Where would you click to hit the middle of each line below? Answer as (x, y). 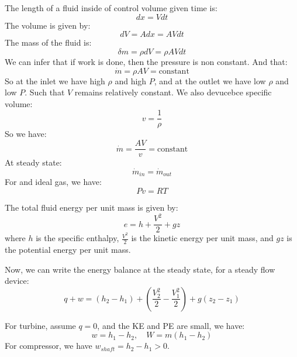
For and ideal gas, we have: (53, 182)
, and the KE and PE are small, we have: (171, 325)
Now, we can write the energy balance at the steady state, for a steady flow (140, 269)
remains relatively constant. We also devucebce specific (173, 92)
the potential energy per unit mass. (68, 250)
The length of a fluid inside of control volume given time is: (111, 8)
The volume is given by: (48, 25)
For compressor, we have (49, 346)
